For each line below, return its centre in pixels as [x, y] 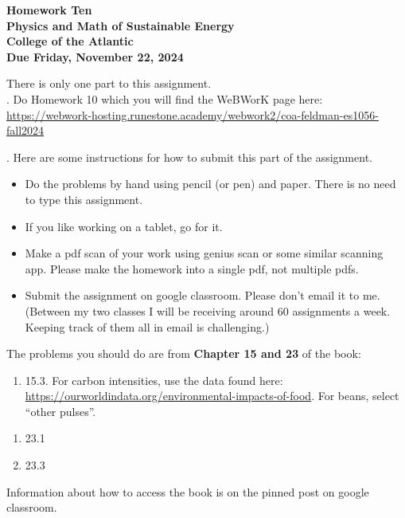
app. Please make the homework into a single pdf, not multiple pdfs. [192, 268]
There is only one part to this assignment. [109, 83]
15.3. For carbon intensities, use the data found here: [154, 380]
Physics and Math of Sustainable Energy [121, 25]
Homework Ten [49, 10]
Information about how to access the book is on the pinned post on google [188, 491]
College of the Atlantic [70, 41]
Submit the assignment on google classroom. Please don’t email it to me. [202, 295]
